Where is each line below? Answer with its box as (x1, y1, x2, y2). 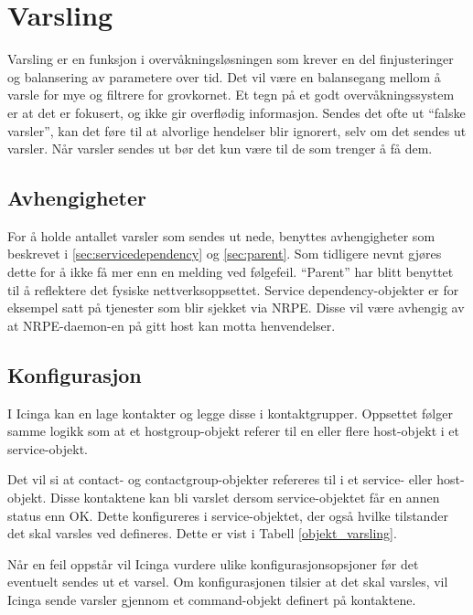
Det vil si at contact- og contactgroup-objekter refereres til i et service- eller (7, 470, 433, 489)
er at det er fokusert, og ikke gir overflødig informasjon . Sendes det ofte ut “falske (7, 102, 466, 122)
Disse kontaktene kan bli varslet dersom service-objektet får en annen (50, 488, 440, 507)
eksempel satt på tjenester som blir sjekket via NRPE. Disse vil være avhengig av (7, 298, 465, 317)
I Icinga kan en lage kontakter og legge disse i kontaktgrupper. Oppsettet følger (7, 403, 453, 422)
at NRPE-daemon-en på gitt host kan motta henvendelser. (7, 315, 336, 334)
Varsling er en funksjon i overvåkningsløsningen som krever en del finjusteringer (7, 49, 454, 69)
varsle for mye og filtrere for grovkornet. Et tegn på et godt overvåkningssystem (7, 85, 455, 104)
